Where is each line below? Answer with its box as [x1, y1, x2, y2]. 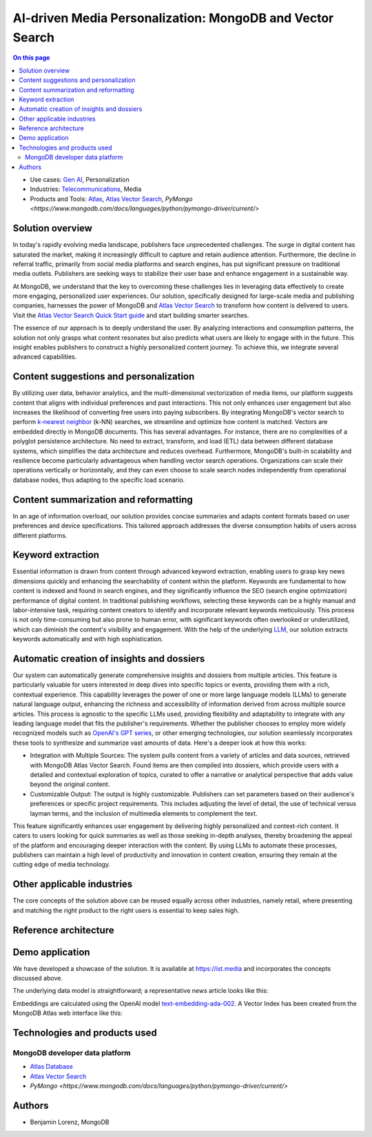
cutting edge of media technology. [12, 861, 110, 869]
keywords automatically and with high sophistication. [12, 635, 163, 643]
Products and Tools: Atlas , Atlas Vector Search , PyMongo [30, 194, 193, 203]
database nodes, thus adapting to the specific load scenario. [12, 476, 185, 484]
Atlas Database [30, 1063, 74, 1071]
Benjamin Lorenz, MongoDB [30, 1118, 110, 1127]
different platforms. [12, 531, 68, 539]
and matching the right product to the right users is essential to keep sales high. [12, 906, 240, 914]
